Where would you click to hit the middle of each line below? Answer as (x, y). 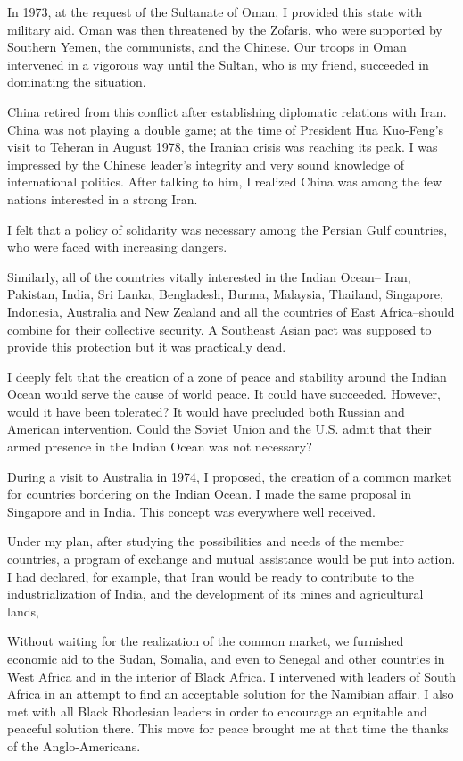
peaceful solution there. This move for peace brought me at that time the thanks (228, 728)
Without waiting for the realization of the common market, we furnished (206, 641)
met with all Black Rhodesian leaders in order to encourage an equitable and (217, 711)
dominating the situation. (77, 82)
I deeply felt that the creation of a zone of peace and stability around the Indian (227, 376)
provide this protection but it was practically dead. (147, 347)
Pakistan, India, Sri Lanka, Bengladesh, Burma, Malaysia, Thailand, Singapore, (225, 294)
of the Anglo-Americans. (74, 745)
